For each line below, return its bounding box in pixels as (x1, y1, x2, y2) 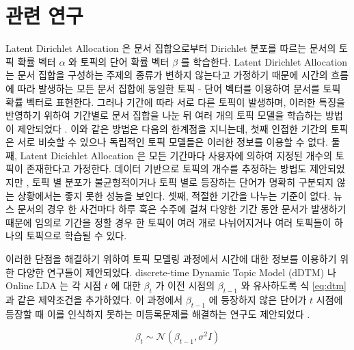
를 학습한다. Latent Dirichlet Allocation (180, 54, 348, 68)
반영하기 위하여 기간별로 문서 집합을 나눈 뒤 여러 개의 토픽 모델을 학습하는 (5, 108, 323, 122)
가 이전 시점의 (155, 278, 215, 293)
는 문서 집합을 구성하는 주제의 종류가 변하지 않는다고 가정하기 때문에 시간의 (5, 68, 328, 82)
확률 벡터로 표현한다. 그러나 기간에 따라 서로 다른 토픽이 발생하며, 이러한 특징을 (5, 94, 345, 109)
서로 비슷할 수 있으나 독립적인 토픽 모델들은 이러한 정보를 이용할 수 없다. (17, 135, 328, 149)
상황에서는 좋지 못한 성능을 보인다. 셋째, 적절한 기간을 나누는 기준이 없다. (17, 188, 331, 202)
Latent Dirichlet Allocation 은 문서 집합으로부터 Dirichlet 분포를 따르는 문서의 (5, 41, 336, 55)
